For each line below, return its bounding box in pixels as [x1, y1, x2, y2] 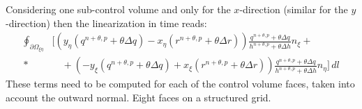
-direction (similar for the [239, 2, 348, 16]
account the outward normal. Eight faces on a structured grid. [6, 90, 271, 105]
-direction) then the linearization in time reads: [6, 15, 207, 30]
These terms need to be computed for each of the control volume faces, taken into [6, 76, 355, 91]
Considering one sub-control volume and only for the [6, 2, 231, 16]
